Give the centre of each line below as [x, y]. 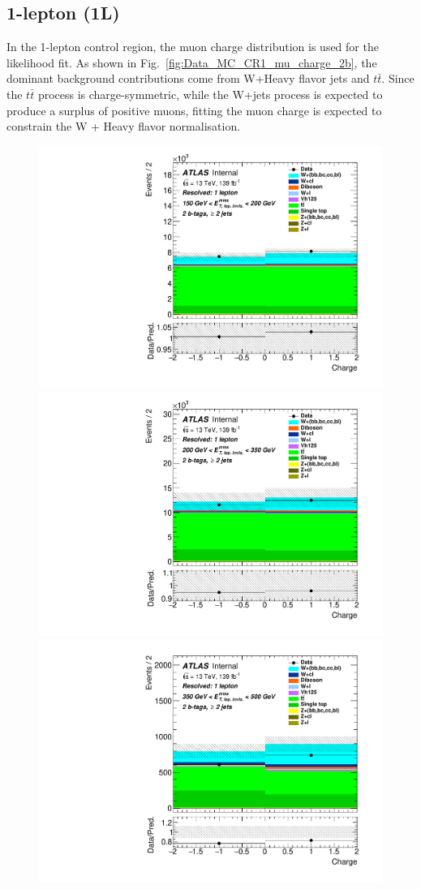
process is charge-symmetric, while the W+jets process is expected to [210, 94]
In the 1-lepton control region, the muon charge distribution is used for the [193, 47]
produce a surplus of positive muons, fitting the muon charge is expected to [194, 110]
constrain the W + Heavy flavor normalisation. [124, 126]
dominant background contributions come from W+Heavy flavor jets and [188, 78]
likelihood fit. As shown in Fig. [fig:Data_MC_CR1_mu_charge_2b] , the [192, 62]
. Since [398, 78]
